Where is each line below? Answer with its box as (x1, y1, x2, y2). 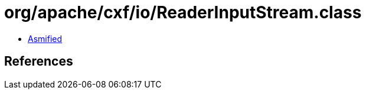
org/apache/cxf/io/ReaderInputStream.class (4, 2, 362, 22)
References (4, 54, 73, 69)
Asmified (28, 33, 63, 44)
